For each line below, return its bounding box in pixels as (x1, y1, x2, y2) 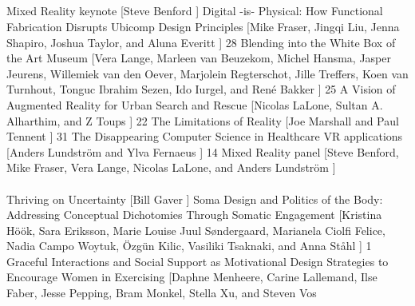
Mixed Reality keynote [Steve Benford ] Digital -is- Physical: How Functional (6, 2, 383, 19)
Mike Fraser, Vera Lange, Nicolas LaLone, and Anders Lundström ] (6, 159, 336, 176)
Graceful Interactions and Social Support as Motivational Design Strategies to (6, 252, 389, 269)
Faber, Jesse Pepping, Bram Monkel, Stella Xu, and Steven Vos (6, 284, 317, 301)
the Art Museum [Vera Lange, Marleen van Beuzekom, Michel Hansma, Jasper (6, 50, 391, 66)
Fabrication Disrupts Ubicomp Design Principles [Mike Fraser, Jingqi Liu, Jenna (6, 18, 400, 34)
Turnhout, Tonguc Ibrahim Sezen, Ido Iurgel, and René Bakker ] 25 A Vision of (6, 81, 396, 97)
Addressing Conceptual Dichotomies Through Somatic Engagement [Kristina (6, 206, 382, 223)
